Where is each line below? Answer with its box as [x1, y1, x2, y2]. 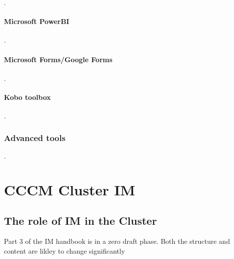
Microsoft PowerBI [4, 16, 70, 26]
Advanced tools [4, 131, 66, 143]
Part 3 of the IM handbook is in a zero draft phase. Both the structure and [4, 236, 230, 246]
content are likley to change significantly [4, 245, 125, 256]
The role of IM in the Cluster [4, 213, 157, 228]
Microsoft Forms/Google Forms [4, 54, 113, 64]
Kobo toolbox [4, 92, 51, 102]
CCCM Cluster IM [4, 179, 135, 199]
